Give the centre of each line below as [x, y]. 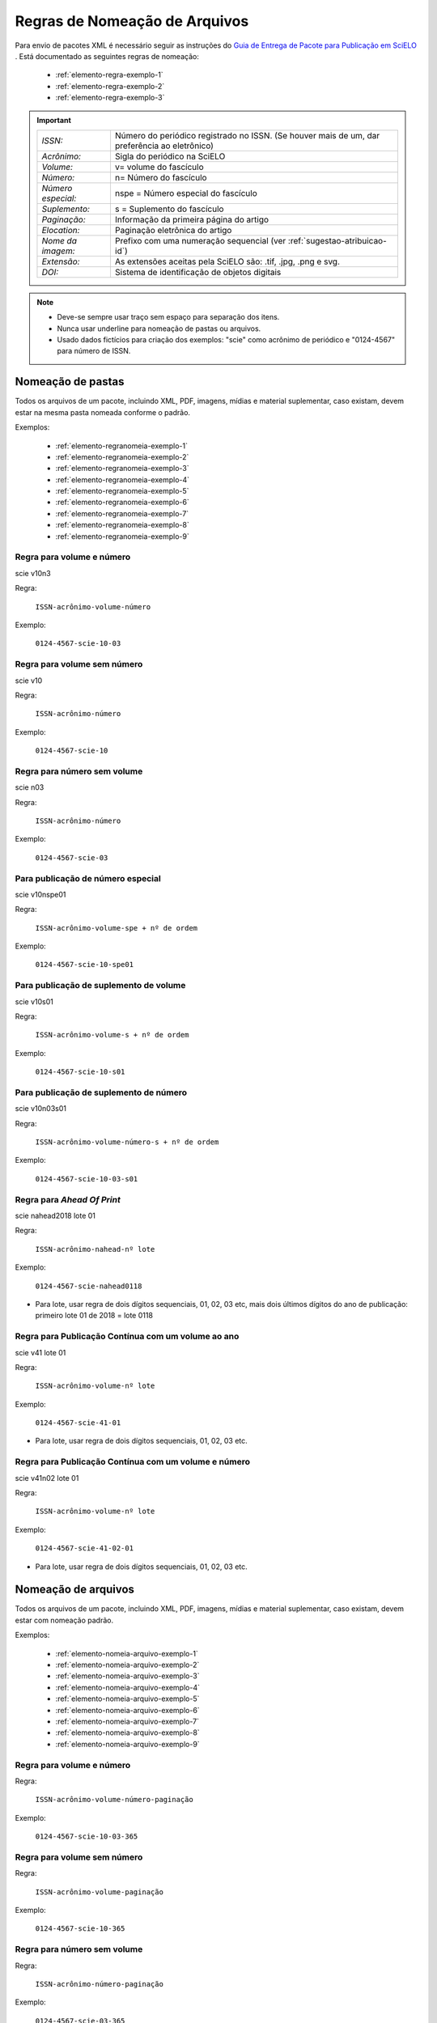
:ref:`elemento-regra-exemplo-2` [110, 86]
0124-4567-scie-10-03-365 [87, 1836]
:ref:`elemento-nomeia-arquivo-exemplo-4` [127, 1687]
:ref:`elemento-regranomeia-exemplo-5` [122, 491]
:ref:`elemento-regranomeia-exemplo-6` [122, 503]
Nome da [59, 240]
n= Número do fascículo [161, 177]
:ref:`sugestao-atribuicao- [337, 240]
